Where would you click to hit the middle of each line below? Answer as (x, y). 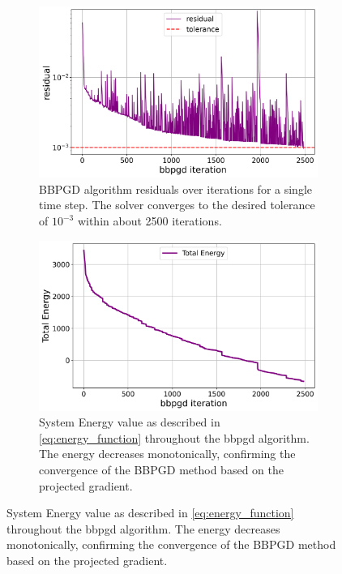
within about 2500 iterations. (150, 221)
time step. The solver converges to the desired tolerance (177, 205)
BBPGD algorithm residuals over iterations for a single (175, 188)
